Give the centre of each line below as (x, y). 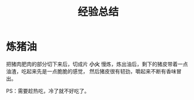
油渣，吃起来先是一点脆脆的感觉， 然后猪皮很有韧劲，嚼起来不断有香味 (91, 71)
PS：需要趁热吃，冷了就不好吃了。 (48, 91)
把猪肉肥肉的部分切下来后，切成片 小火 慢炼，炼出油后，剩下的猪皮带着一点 (97, 64)
